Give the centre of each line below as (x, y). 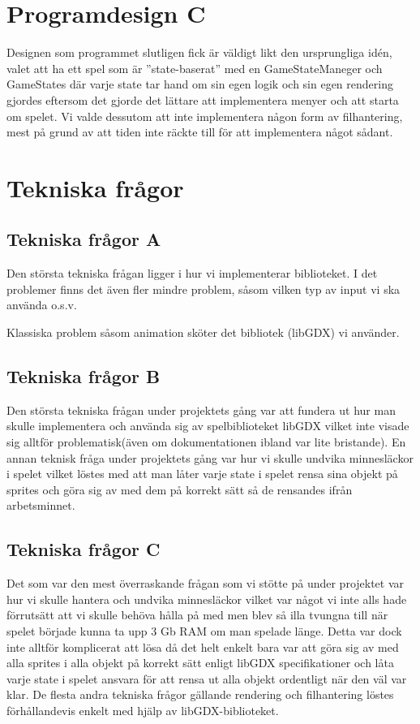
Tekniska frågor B (84, 376)
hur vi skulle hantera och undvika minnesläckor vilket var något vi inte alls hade (207, 599)
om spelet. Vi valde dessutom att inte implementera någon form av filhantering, (205, 116)
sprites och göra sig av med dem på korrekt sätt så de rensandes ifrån (180, 489)
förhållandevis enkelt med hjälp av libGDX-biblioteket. (143, 710)
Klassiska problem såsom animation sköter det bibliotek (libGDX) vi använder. (203, 332)
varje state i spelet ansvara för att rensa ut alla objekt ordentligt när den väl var (207, 678)
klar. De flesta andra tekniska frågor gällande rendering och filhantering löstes (200, 694)
